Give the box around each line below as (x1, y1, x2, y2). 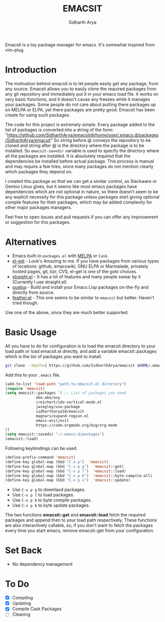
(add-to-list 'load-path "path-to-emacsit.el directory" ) (5, 381, 126, 386)
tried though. (12, 300, 39, 306)
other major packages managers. (5, 204, 72, 210)
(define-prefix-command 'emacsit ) (5, 455, 76, 460)
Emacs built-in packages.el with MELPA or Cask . (12, 252, 109, 259)
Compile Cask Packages (12, 606, 62, 612)
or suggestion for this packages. (5, 219, 71, 225)
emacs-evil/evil (36, 418, 69, 423)
